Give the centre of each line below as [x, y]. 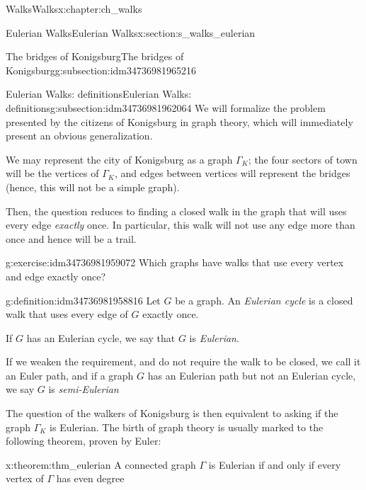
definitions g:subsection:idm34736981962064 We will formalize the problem [166, 107]
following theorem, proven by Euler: [84, 441]
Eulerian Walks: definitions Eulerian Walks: [99, 94]
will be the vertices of [52, 173]
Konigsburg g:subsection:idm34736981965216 [101, 70]
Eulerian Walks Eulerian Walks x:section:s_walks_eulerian [131, 32]
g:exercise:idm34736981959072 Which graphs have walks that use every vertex [175, 262]
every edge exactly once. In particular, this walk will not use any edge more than [181, 225]
